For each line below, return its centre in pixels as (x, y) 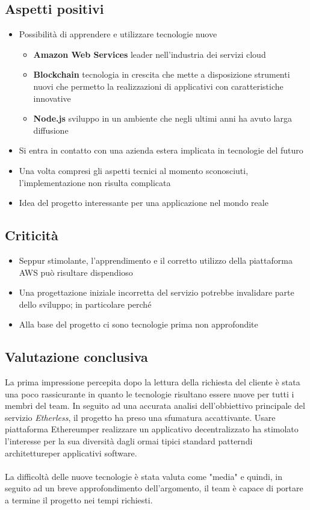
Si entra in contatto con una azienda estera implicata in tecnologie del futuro (161, 150)
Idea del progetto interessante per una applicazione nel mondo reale (144, 203)
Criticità (32, 235)
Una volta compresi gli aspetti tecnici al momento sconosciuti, (134, 170)
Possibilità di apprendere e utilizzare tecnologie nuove (118, 34)
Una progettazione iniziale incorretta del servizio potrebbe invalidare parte (157, 292)
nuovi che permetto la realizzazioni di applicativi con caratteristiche (158, 86)
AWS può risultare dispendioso (76, 272)
